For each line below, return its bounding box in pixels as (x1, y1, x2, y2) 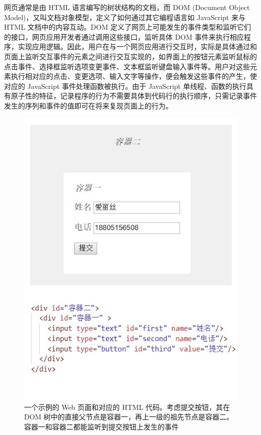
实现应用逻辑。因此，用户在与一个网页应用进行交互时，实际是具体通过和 (18, 41, 257, 52)
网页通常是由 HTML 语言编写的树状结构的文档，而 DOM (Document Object (4, 2, 250, 12)
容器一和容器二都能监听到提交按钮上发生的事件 (24, 421, 179, 431)
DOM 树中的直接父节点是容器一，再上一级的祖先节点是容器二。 (24, 411, 234, 422)
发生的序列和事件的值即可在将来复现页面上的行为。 (4, 100, 173, 111)
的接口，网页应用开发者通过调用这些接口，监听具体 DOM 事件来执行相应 (4, 31, 244, 42)
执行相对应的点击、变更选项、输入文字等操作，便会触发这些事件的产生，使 (11, 71, 257, 81)
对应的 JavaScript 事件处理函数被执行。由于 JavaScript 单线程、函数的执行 (4, 80, 246, 91)
